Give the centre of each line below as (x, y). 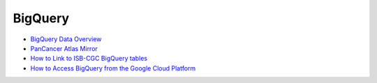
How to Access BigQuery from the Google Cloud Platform (113, 68)
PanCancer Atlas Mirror (64, 48)
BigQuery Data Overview (66, 39)
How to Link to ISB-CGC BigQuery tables (89, 59)
